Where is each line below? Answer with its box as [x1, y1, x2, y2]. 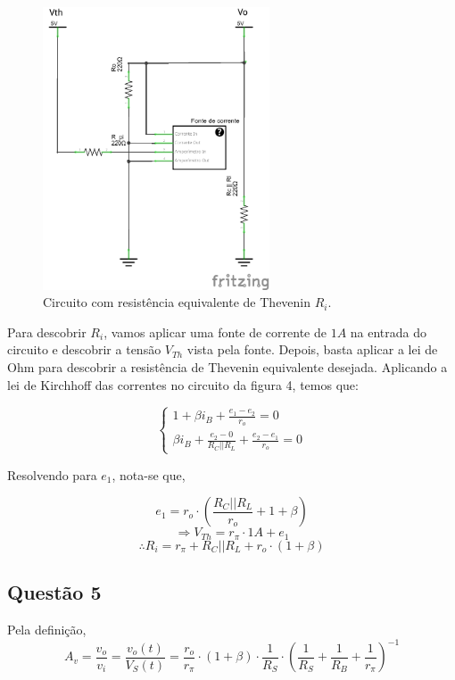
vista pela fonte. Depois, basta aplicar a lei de [186, 340, 438, 359]
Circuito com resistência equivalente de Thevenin [43, 293, 311, 311]
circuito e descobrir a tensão [7, 340, 161, 359]
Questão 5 [7, 578, 102, 606]
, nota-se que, [112, 465, 186, 484]
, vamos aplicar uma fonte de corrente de [103, 322, 327, 341]
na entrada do [350, 322, 427, 341]
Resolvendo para [7, 465, 97, 484]
